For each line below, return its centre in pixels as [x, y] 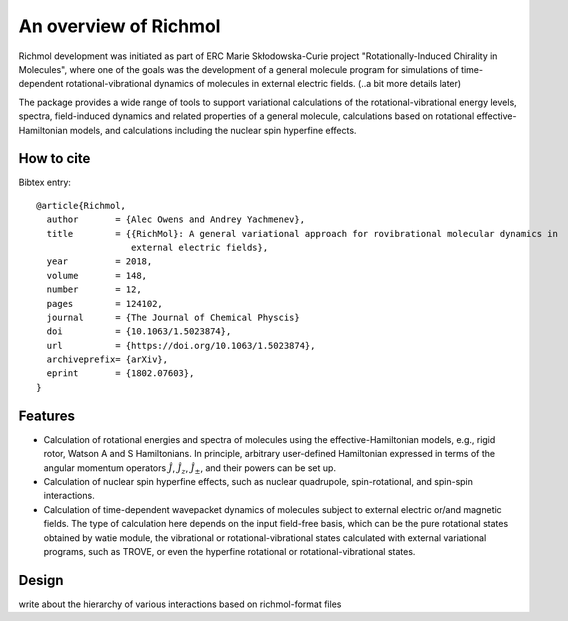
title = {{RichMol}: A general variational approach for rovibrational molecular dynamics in [302, 233]
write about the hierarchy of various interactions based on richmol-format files [180, 604]
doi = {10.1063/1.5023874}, [139, 331]
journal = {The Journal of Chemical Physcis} [173, 317]
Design [41, 580]
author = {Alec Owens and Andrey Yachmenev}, [175, 219]
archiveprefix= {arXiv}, [107, 359]
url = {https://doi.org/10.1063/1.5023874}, [181, 345]
